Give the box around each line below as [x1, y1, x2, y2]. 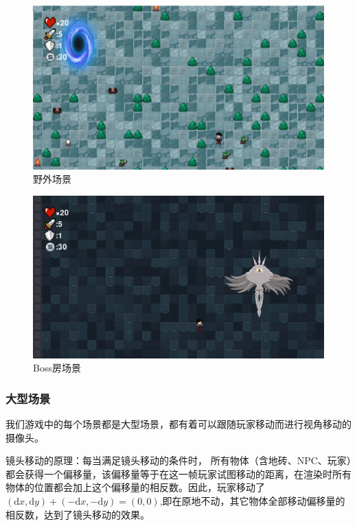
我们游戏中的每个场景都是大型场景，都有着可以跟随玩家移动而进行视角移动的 [5, 416, 352, 431]
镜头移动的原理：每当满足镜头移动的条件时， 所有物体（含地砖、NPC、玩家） [5, 453, 352, 468]
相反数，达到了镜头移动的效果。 [5, 507, 150, 521]
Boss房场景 [33, 361, 81, 375]
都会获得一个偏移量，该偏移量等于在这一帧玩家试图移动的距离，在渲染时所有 [5, 466, 352, 481]
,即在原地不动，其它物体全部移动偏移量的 [159, 493, 345, 507]
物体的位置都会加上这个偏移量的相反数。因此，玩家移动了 [5, 480, 265, 494]
